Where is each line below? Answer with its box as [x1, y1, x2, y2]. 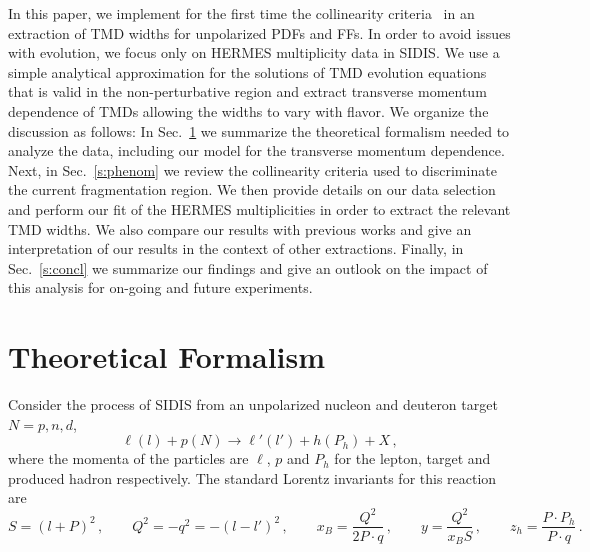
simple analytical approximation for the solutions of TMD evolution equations [8, 61, 487, 82]
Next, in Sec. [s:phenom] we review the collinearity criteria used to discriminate [8, 159, 497, 180]
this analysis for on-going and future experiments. [8, 277, 313, 298]
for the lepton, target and [334, 448, 491, 469]
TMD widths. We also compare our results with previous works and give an [8, 218, 472, 239]
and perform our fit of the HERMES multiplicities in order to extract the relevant [8, 198, 511, 219]
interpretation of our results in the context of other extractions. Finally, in [8, 238, 464, 259]
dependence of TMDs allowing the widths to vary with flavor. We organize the [8, 100, 489, 121]
